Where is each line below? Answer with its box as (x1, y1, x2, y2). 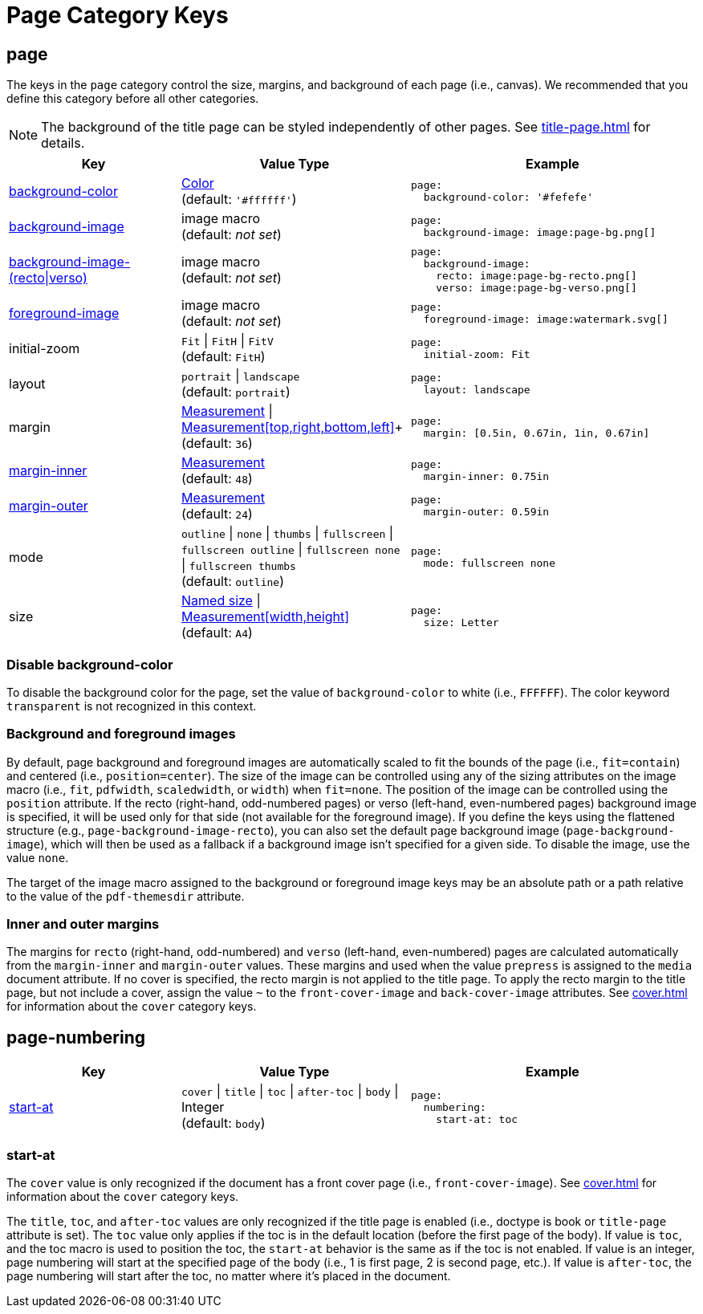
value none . (6, 850, 69, 864)
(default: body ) (181, 1115, 266, 1132)
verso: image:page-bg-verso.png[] (436, 282, 637, 295)
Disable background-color (6, 656, 173, 673)
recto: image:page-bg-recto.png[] (436, 270, 637, 283)
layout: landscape (423, 384, 530, 397)
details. (41, 135, 85, 152)
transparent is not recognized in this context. (6, 698, 257, 713)
